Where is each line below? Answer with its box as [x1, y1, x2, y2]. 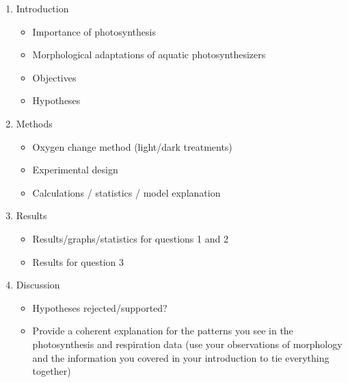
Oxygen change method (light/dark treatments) [32, 139, 232, 153]
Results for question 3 [32, 254, 124, 269]
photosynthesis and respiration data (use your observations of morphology [32, 336, 343, 351]
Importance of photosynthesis [32, 24, 156, 38]
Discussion [16, 277, 60, 292]
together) [32, 364, 71, 378]
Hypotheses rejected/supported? [32, 300, 168, 314]
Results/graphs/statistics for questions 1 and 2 [32, 231, 228, 245]
